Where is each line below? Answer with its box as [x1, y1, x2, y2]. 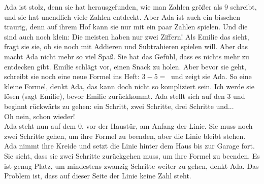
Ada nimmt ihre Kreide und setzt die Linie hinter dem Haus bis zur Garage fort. [4, 140, 255, 151]
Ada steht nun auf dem [4, 121, 76, 131]
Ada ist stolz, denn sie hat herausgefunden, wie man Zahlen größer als [4, 2, 222, 12]
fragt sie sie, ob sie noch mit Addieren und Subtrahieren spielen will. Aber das [4, 41, 248, 52]
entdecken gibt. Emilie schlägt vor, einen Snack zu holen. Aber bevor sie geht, [4, 61, 246, 71]
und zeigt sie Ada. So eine [171, 71, 252, 82]
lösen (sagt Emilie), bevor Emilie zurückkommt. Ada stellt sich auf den [4, 91, 225, 101]
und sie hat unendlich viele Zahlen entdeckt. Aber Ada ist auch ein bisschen [4, 11, 241, 22]
